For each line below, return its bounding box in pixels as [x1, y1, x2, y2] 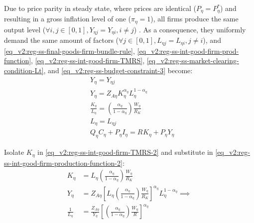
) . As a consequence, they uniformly [133, 24, 246, 34]
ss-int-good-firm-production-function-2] [4, 157, 123, 168]
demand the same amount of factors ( [4, 35, 119, 45]
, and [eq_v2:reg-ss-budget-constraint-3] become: [43, 65, 193, 75]
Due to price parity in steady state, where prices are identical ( [4, 3, 196, 13]
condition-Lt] [4, 65, 44, 75]
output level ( [4, 24, 46, 34]
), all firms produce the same [150, 13, 239, 24]
